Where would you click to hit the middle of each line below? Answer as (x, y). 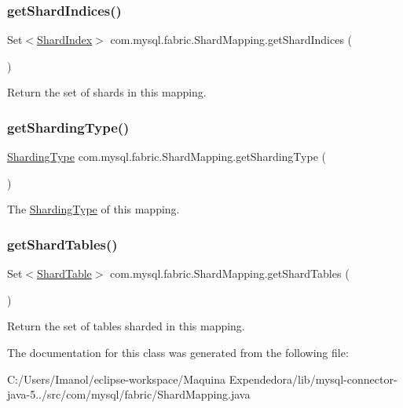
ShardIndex (65, 40)
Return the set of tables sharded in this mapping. (126, 326)
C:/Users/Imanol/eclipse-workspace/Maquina (117, 379)
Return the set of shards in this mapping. (107, 92)
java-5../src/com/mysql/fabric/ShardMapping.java (129, 394)
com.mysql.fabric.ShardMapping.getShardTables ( (230, 273)
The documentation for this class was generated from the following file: (178, 352)
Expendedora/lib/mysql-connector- (313, 379)
